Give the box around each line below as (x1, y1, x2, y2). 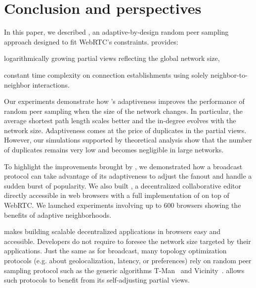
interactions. (32, 79, 70, 90)
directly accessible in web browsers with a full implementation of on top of (4, 190, 229, 200)
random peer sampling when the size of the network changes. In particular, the (4, 105, 243, 116)
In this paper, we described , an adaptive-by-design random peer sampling (4, 27, 229, 37)
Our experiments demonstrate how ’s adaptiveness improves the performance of (4, 96, 245, 106)
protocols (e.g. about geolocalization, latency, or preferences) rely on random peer (4, 255, 252, 265)
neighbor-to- (211, 69, 248, 80)
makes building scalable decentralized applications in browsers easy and (4, 226, 221, 237)
